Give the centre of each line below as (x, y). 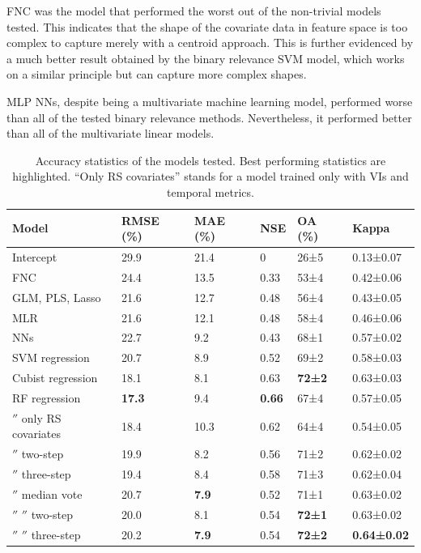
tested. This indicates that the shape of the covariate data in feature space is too (207, 26)
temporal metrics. (210, 191)
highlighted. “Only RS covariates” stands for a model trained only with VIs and (210, 176)
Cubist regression (55, 378)
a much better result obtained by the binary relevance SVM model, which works (206, 58)
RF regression (47, 397)
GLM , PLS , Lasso (57, 297)
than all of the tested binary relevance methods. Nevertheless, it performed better (209, 117)
